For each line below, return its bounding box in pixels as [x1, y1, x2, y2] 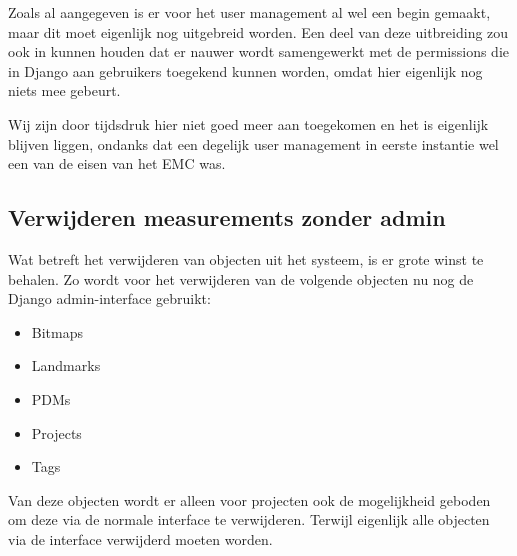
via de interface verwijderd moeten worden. [8, 528, 273, 549]
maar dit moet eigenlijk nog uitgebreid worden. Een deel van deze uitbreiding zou [8, 21, 509, 42]
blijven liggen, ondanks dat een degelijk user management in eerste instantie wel [8, 133, 499, 154]
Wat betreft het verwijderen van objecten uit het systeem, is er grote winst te [8, 248, 484, 269]
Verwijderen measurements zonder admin [8, 202, 446, 233]
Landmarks [31, 355, 101, 376]
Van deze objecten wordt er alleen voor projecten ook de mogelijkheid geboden [8, 489, 491, 510]
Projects [31, 422, 82, 443]
